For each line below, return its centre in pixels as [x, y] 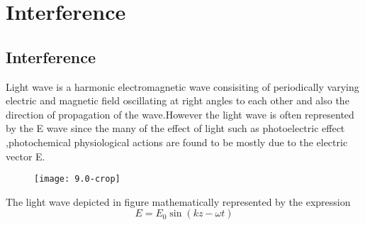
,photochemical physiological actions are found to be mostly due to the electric [177, 142]
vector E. [26, 156]
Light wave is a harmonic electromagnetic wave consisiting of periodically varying [182, 86]
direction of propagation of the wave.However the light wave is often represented [180, 114]
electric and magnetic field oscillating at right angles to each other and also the [178, 100]
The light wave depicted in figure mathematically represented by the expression [178, 201]
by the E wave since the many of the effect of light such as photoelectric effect [175, 128]
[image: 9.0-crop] [77, 179]
